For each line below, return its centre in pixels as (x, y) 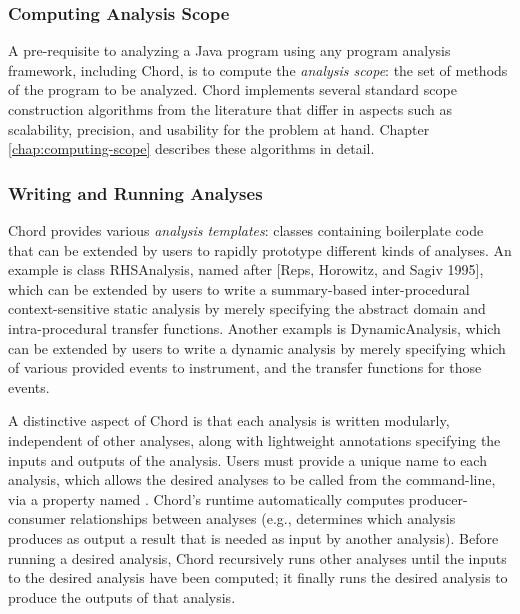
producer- (438, 498)
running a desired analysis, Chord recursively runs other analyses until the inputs (257, 557)
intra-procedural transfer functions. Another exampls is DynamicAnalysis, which (254, 327)
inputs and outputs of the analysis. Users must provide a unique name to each (247, 459)
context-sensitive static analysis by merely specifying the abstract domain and (247, 308)
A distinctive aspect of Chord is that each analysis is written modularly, (229, 420)
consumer (37, 518)
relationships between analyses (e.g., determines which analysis (263, 518)
